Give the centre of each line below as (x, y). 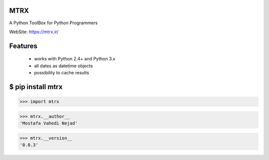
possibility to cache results (62, 73)
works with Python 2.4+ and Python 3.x (75, 59)
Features (23, 46)
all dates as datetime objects (64, 66)
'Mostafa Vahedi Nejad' (49, 123)
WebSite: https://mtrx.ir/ (34, 32)
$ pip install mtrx (36, 87)
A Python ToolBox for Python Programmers (54, 23)
